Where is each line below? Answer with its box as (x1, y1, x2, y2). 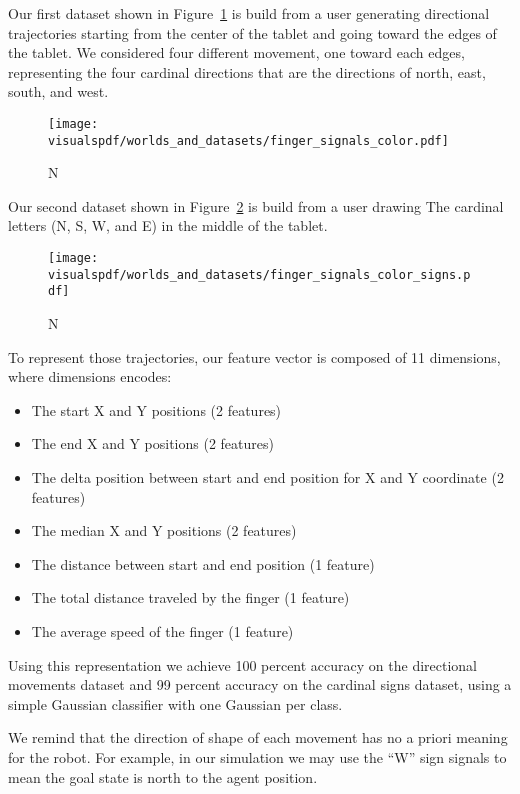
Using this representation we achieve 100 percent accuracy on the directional (8, 654, 477, 675)
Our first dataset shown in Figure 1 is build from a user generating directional (8, 3, 490, 23)
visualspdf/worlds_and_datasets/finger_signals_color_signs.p (48, 267, 471, 282)
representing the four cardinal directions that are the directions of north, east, (8, 61, 486, 82)
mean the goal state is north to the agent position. (8, 766, 318, 787)
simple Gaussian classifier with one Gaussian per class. (8, 693, 343, 714)
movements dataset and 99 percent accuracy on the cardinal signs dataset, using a (8, 674, 512, 695)
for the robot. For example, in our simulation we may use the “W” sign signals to (8, 746, 507, 767)
